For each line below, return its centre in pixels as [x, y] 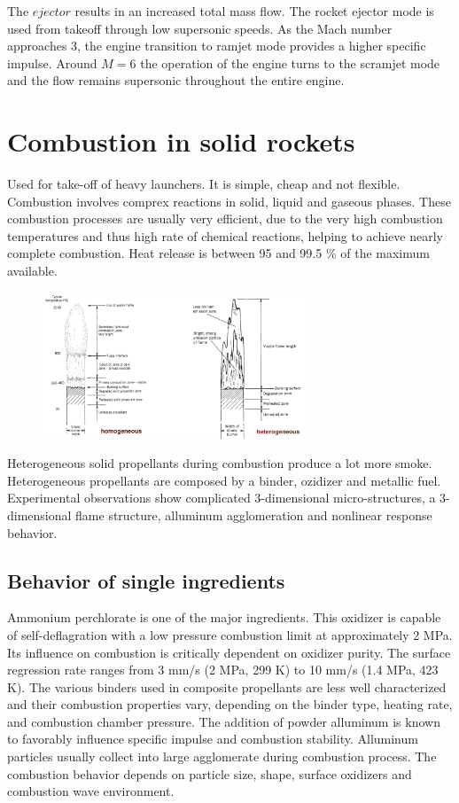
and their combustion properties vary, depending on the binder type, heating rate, [230, 704]
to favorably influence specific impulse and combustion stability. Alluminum [213, 739]
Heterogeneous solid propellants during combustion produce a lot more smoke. [220, 463]
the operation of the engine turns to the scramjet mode [290, 62]
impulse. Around [52, 62]
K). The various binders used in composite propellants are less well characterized [227, 686]
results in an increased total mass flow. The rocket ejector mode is [254, 11]
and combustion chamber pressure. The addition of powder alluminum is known [224, 721]
